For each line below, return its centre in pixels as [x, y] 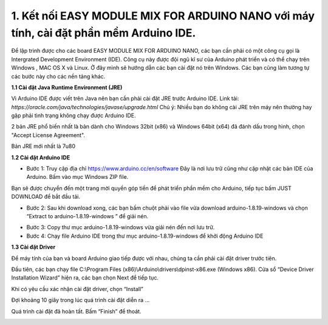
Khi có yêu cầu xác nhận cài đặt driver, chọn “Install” [77, 289]
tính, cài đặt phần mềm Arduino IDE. [104, 33]
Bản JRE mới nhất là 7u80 [43, 146]
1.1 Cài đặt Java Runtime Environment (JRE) [67, 87]
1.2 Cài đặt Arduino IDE [41, 157]
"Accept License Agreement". [48, 135]
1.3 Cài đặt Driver [33, 247]
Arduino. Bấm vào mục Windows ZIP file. [77, 177]
